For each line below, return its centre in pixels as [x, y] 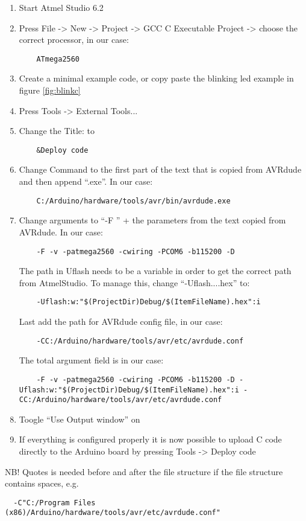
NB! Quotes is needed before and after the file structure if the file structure [144, 471]
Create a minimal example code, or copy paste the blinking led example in [156, 78]
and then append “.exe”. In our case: [86, 181]
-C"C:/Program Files [55, 503]
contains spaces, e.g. [42, 483]
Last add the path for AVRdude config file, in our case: [121, 321]
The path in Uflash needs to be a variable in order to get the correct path [155, 271]
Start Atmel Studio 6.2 [61, 7]
